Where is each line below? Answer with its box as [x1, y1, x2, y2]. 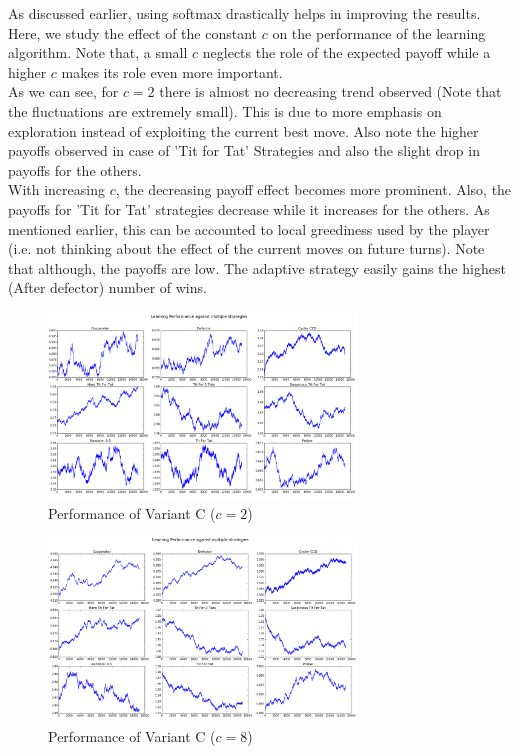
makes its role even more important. [61, 61, 283, 82]
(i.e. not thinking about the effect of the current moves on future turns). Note [8, 238, 485, 259]
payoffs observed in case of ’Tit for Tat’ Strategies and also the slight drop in [8, 140, 480, 161]
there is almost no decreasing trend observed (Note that [159, 81, 502, 102]
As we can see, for [8, 81, 119, 102]
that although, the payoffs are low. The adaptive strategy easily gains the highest [8, 257, 506, 278]
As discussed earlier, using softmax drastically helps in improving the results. [8, 3, 481, 23]
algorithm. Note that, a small [8, 42, 188, 63]
